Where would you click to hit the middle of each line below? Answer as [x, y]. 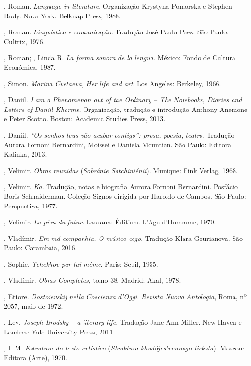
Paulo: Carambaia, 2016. [41, 247]
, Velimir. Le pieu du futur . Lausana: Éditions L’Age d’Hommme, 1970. [110, 222]
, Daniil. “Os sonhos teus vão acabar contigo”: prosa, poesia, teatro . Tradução [119, 135]
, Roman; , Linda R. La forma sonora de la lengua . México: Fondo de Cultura [120, 57]
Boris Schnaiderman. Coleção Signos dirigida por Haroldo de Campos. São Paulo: [125, 196]
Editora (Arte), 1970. [35, 358]
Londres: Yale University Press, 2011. [59, 331]
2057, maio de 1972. [33, 306]
